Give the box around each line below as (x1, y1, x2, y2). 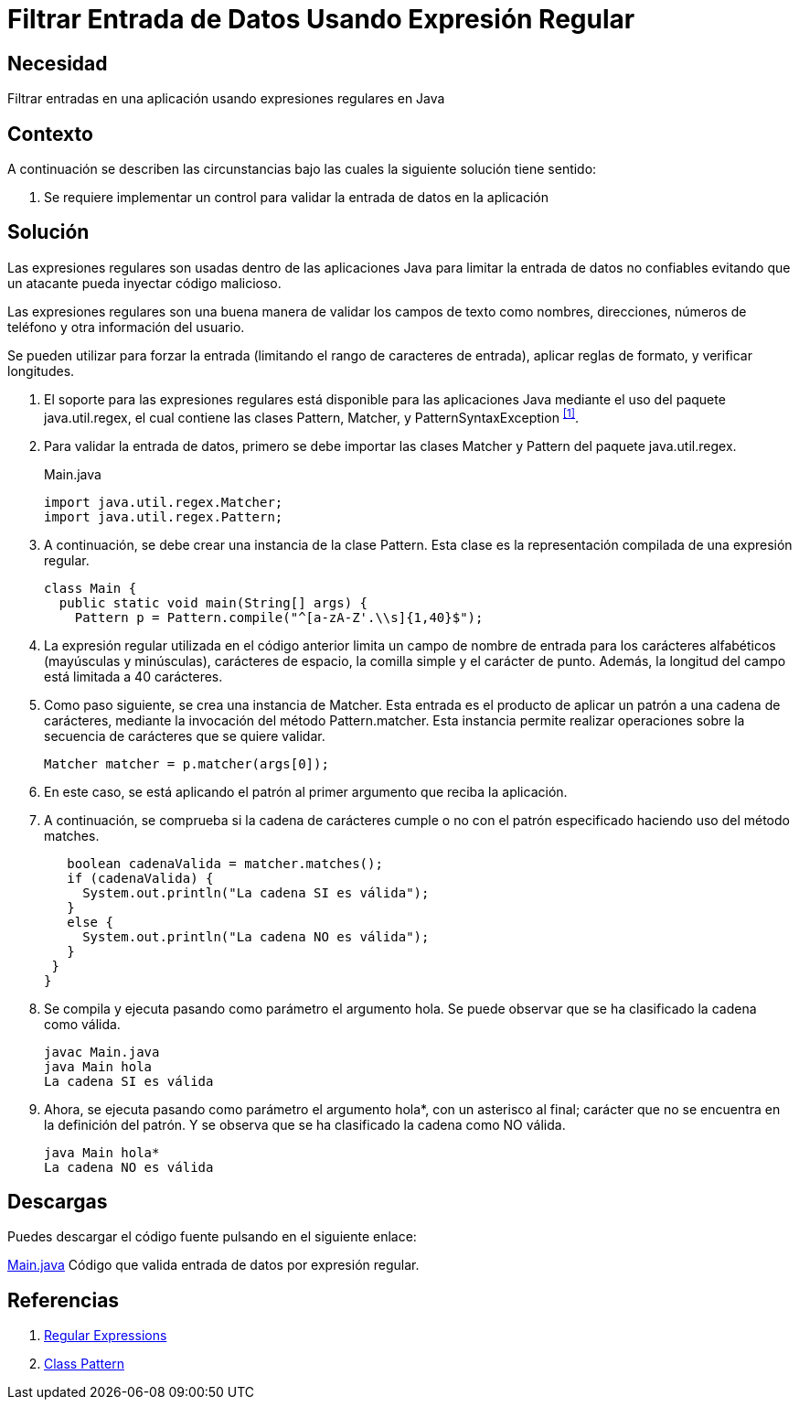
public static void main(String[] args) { (59, 595, 368, 610)
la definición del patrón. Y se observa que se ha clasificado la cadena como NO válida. (44, 1116, 566, 1133)
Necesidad (7, 51, 108, 75)
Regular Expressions (44, 1327, 167, 1344)
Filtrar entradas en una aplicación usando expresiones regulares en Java (7, 91, 445, 107)
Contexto (7, 122, 93, 145)
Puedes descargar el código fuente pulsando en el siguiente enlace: (7, 1229, 417, 1245)
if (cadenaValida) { (67, 870, 214, 886)
